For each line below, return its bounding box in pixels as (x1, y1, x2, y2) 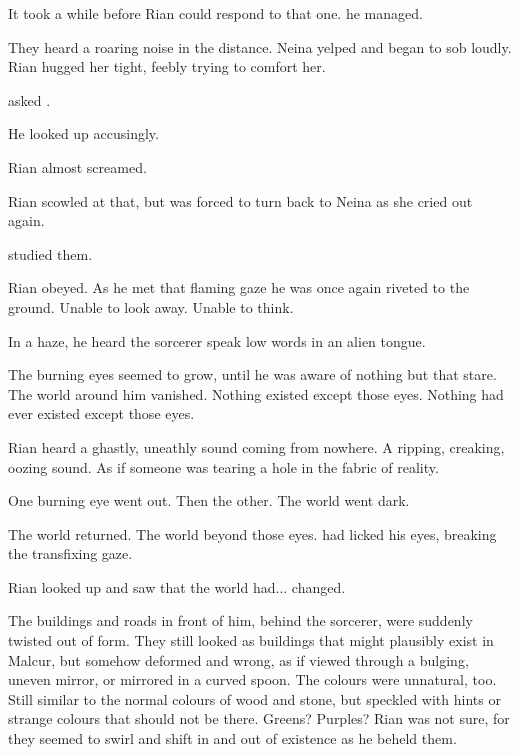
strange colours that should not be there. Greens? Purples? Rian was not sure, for (8, 708, 510, 729)
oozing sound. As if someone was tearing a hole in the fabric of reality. (8, 456, 439, 477)
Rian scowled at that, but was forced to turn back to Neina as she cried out (8, 190, 473, 211)
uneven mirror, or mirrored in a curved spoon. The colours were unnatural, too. (8, 669, 497, 690)
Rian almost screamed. (8, 156, 147, 177)
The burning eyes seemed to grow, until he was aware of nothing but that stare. (8, 364, 497, 385)
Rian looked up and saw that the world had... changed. (8, 576, 346, 597)
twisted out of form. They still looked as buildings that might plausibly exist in (8, 630, 494, 651)
